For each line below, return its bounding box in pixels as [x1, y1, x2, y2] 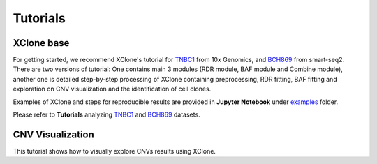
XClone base [13, 37, 70, 49]
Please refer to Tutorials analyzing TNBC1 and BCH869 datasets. [13, 110, 200, 119]
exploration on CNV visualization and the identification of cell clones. [13, 84, 212, 94]
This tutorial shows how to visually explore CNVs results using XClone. [13, 147, 216, 155]
